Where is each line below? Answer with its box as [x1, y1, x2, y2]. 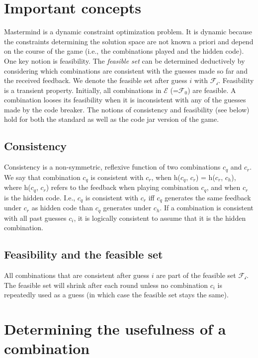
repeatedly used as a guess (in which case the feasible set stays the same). [4, 289, 229, 300]
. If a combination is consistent [160, 202, 254, 213]
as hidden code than [31, 202, 93, 213]
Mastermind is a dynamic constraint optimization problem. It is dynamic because [4, 26, 253, 37]
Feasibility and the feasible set [4, 247, 163, 262]
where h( [4, 182, 31, 192]
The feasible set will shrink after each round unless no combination [4, 279, 208, 290]
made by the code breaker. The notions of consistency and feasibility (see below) [4, 104, 250, 114]
